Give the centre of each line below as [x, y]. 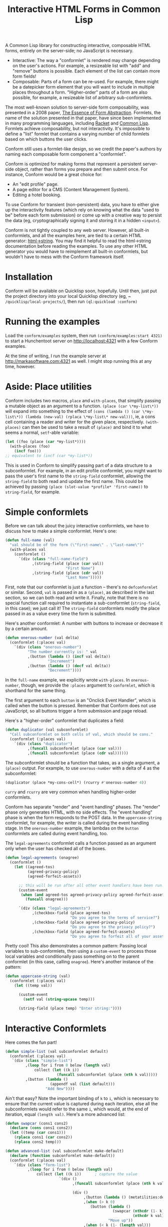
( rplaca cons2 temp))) [38, 1142]
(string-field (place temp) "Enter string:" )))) [70, 1008]
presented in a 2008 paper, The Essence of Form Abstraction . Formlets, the [83, 113]
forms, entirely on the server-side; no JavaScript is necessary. [69, 51]
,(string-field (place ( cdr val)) [68, 573]
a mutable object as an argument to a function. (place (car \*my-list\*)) [82, 406]
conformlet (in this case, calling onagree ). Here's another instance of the [79, 962]
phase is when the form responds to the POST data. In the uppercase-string [83, 818]
